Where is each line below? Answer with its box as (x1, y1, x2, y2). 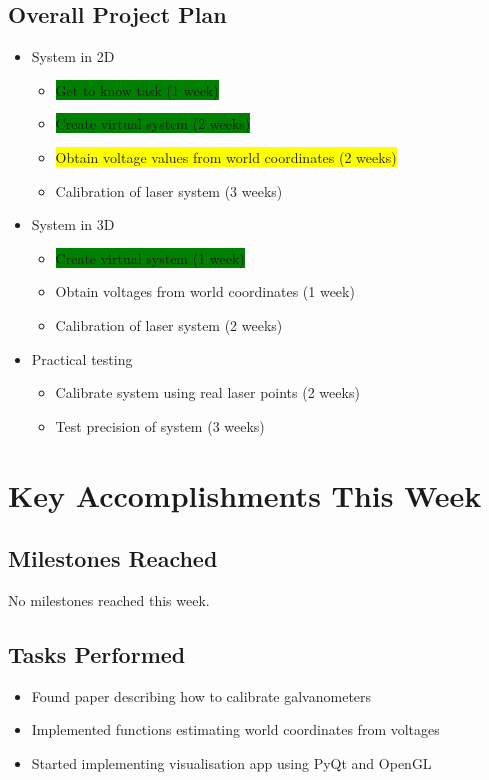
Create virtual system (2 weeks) (55, 113, 251, 134)
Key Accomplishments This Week (8, 474, 482, 515)
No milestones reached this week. (8, 589, 210, 610)
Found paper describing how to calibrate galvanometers (31, 685, 372, 706)
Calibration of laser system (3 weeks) (55, 180, 283, 201)
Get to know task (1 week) (55, 79, 219, 100)
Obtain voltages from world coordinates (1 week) (55, 281, 355, 302)
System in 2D (31, 46, 115, 67)
